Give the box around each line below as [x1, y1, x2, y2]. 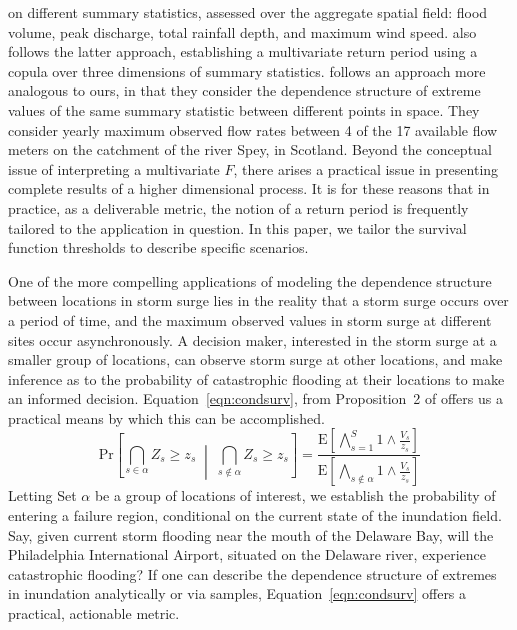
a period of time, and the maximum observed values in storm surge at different [8, 309, 492, 330]
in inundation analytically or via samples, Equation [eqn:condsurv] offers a [8, 583, 467, 604]
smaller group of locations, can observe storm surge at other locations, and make [8, 349, 503, 370]
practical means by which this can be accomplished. [8, 407, 325, 428]
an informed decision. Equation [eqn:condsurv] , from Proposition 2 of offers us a [8, 388, 503, 409]
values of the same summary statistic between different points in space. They [8, 99, 480, 120]
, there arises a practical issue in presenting [233, 158, 499, 179]
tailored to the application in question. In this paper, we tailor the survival [8, 217, 467, 238]
